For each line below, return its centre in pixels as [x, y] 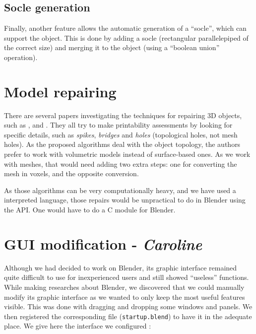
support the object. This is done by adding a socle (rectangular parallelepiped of [126, 37]
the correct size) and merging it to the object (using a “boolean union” [112, 47]
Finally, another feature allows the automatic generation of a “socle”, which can [125, 28]
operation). [21, 57]
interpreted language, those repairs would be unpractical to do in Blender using [125, 200]
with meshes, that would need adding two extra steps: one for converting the [121, 164]
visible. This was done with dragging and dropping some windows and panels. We [128, 306]
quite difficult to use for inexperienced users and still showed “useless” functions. [127, 277]
